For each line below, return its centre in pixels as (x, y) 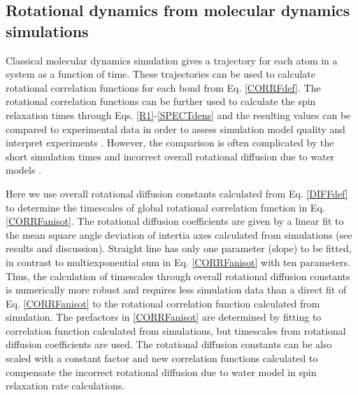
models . (24, 170)
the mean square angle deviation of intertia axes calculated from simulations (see (179, 234)
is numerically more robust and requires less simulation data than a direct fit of (176, 290)
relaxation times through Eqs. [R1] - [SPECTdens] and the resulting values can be (178, 115)
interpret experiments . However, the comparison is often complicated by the (170, 143)
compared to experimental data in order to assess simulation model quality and (176, 129)
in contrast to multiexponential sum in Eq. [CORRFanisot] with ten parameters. (178, 262)
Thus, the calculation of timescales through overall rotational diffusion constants (178, 276)
